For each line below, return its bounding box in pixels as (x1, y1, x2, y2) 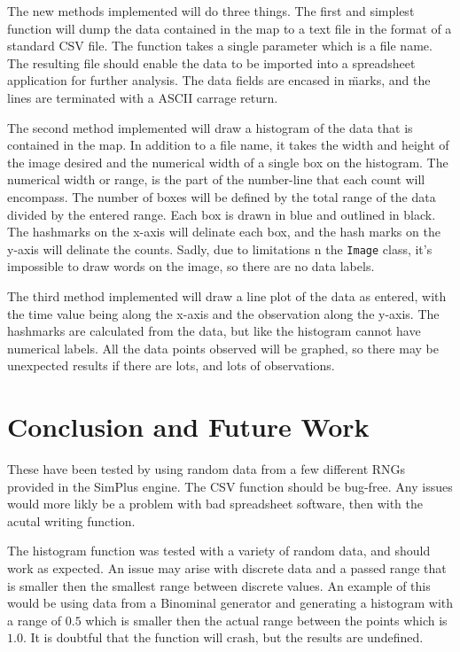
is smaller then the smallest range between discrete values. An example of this (7, 576, 431, 594)
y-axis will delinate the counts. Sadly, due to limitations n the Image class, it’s (7, 239, 433, 258)
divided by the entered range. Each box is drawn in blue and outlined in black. (7, 205, 436, 223)
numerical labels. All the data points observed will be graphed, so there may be (7, 338, 439, 357)
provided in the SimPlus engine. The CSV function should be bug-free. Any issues (7, 477, 453, 495)
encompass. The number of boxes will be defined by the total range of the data (7, 187, 436, 206)
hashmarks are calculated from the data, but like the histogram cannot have (7, 322, 421, 340)
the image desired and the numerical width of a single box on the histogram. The (7, 152, 448, 171)
